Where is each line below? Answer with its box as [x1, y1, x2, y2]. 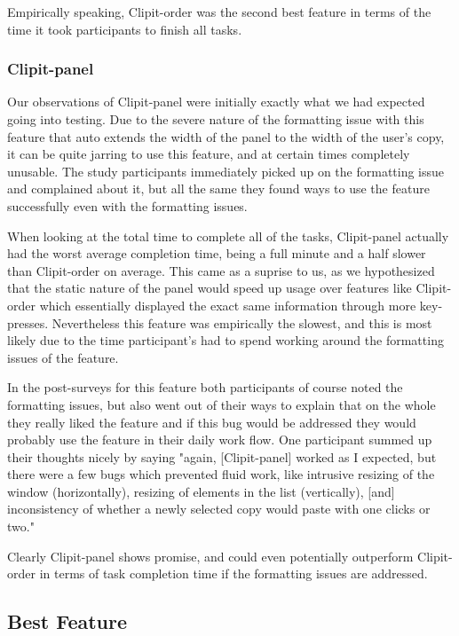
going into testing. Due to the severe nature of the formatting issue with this [7, 110, 424, 128]
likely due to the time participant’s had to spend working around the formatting [7, 331, 444, 349]
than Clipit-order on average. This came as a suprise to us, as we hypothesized [7, 261, 435, 279]
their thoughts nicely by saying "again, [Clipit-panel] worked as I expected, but [7, 447, 437, 466]
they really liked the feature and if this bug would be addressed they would [7, 412, 416, 431]
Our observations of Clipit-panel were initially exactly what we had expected [7, 92, 425, 111]
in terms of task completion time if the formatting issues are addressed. [39, 564, 428, 583]
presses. [7, 313, 49, 332]
